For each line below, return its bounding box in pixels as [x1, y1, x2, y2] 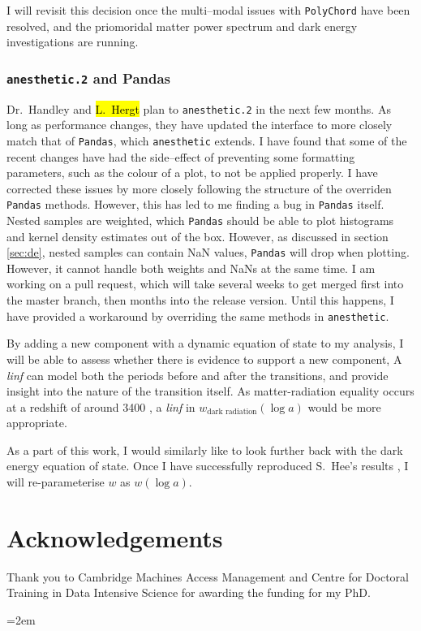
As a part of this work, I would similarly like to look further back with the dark [6, 441, 403, 458]
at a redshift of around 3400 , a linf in [6, 398, 195, 415]
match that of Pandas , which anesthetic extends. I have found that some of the [6, 132, 407, 149]
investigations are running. [6, 33, 139, 50]
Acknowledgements [6, 521, 223, 554]
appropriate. [6, 414, 67, 431]
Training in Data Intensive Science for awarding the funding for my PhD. [6, 584, 371, 601]
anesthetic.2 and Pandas [6, 67, 171, 88]
